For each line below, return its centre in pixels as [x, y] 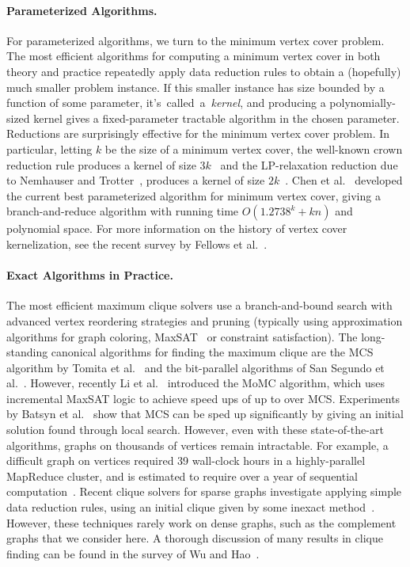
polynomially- [363, 103]
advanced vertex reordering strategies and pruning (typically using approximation [205, 320]
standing [27, 352]
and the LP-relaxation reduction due [309, 164]
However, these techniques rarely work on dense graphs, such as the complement [201, 522]
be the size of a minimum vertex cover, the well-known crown [254, 148]
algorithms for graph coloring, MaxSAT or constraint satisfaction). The [182, 336]
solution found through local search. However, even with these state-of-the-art [195, 430]
